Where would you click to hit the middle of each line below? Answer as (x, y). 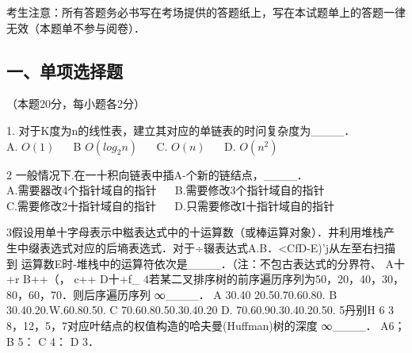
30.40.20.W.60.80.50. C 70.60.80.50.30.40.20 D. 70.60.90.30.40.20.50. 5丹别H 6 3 (200, 310)
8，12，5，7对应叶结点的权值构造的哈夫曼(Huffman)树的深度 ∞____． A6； (206, 325)
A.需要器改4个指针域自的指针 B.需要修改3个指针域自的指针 (166, 190)
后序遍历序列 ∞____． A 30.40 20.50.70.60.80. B (210, 294)
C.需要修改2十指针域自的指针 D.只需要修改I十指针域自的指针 (170, 205)
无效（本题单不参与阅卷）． (76, 27)
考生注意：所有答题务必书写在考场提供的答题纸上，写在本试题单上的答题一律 (206, 12)
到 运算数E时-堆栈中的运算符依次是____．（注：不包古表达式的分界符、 (194, 263)
